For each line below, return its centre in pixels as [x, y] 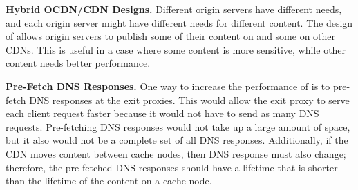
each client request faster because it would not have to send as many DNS [162, 113]
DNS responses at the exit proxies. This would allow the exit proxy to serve [189, 99]
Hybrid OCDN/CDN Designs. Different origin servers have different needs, [174, 9]
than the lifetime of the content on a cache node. [109, 181]
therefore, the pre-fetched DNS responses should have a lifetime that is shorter [172, 167]
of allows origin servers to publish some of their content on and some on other [171, 36]
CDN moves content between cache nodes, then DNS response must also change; [176, 153]
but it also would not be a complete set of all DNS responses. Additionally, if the [177, 140]
